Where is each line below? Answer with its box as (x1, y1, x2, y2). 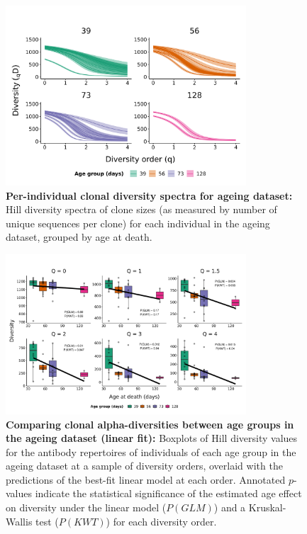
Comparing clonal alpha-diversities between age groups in (6, 416, 294, 431)
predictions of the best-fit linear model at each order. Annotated (6, 472, 286, 487)
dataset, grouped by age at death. (6, 229, 152, 244)
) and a (213, 500, 246, 515)
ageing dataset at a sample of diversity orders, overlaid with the (6, 458, 283, 473)
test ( (35, 513, 59, 528)
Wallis (6, 513, 33, 528)
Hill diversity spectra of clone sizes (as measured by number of (6, 202, 277, 217)
